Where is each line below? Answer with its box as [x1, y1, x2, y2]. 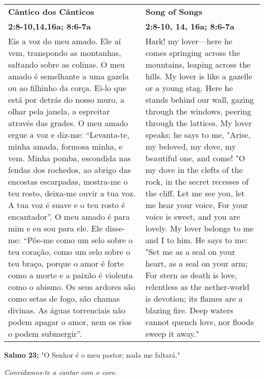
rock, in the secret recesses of [145, 176, 249, 187]
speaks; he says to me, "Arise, [145, 129, 251, 140]
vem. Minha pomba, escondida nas [8, 152, 131, 164]
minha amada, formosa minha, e [8, 140, 123, 152]
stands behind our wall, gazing [145, 94, 254, 105]
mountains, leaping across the [145, 59, 251, 70]
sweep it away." [145, 328, 200, 339]
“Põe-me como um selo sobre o [23, 234, 133, 246]
